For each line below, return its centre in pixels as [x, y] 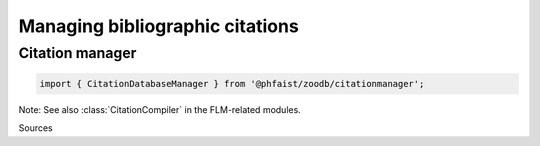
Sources [36, 128]
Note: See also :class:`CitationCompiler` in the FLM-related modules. [160, 109]
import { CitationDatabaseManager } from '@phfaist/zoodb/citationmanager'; [232, 83]
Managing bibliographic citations [158, 26]
